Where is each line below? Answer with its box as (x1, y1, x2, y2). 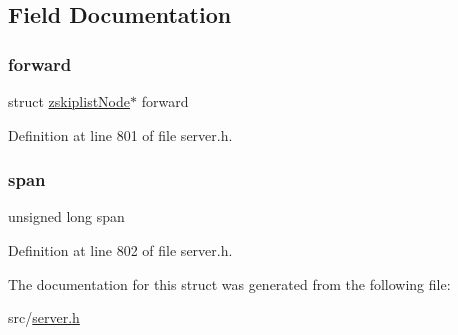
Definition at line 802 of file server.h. (8, 240, 233, 260)
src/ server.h (8, 307, 80, 328)
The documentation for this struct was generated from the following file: (8, 273, 451, 294)
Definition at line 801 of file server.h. (8, 124, 233, 145)
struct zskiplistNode (8, 91, 131, 111)
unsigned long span (8, 206, 125, 227)
